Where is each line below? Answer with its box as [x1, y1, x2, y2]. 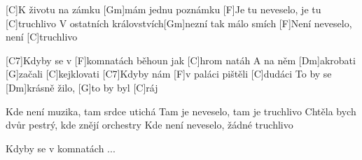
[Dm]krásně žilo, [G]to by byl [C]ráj [6, 80, 158, 94]
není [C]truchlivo [6, 29, 78, 44]
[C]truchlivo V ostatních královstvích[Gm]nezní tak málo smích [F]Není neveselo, [6, 15, 352, 30]
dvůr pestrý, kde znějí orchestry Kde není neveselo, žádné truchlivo [6, 117, 293, 132]
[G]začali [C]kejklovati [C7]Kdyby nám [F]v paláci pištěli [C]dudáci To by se [6, 66, 332, 81]
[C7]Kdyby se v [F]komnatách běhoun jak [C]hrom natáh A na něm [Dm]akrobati [6, 52, 356, 67]
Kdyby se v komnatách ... [6, 140, 116, 155]
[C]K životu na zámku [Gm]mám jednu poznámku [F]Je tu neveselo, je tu [6, 2, 321, 16]
